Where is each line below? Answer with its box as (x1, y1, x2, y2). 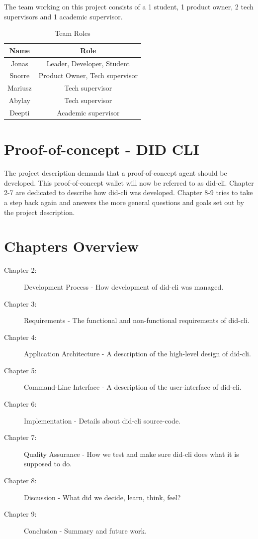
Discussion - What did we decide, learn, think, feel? (24, 492, 181, 502)
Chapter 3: (4, 298, 37, 309)
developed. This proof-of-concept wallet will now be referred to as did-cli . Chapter (4, 177, 254, 188)
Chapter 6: (4, 399, 37, 409)
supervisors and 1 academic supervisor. (4, 11, 123, 21)
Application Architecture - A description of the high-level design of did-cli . (24, 348, 251, 359)
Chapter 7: (4, 432, 37, 442)
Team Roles (55, 28, 90, 38)
